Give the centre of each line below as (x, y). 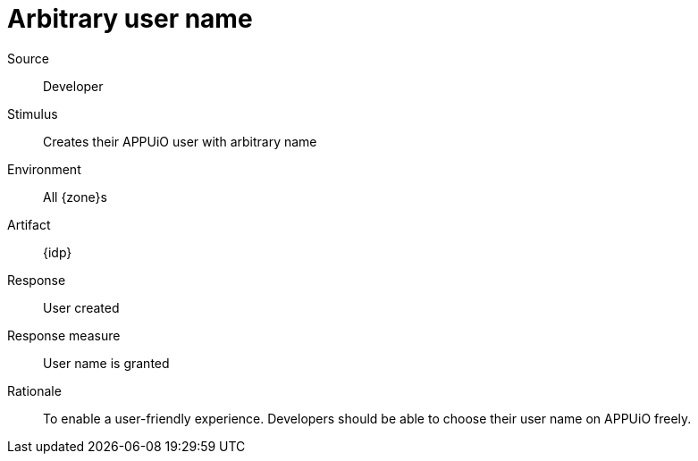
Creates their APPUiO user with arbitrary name (180, 141)
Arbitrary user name (130, 19)
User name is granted (106, 363)
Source (28, 58)
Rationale (34, 390)
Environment (44, 169)
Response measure (64, 335)
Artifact (29, 224)
